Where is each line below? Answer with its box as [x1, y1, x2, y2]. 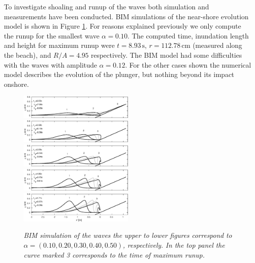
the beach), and [4, 49, 51, 60]
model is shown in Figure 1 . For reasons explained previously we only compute [4, 21, 241, 31]
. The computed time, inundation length [127, 30, 249, 40]
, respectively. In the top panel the [123, 240, 225, 250]
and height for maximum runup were [4, 40, 115, 50]
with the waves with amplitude [4, 59, 97, 70]
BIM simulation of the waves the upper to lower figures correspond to [24, 230, 232, 240]
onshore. [4, 78, 29, 89]
